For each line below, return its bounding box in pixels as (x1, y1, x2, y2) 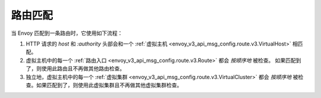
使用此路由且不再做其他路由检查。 (41, 65, 125, 72)
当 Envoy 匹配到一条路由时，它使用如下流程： (11, 30, 123, 37)
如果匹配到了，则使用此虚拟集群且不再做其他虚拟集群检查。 (36, 81, 182, 89)
